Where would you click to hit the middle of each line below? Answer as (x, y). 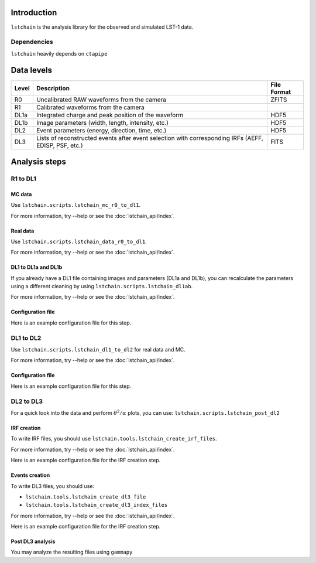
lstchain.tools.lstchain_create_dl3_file (86, 497)
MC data (21, 194)
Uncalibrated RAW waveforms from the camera (101, 100)
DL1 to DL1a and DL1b (37, 267)
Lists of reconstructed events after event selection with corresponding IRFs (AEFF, (150, 138)
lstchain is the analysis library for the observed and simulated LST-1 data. (102, 27)
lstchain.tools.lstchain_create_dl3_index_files (97, 505)
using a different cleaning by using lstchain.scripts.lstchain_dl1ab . (102, 286)
